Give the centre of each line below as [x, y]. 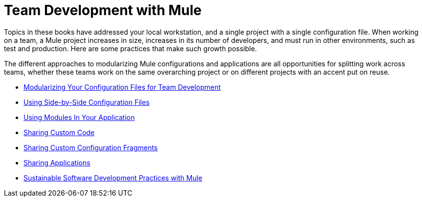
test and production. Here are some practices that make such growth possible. [130, 48]
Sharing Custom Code [59, 132]
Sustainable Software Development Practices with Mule [113, 178]
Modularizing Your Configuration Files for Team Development [122, 87]
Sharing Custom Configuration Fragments [91, 147]
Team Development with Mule [103, 10]
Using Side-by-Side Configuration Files [87, 102]
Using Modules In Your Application [79, 117]
